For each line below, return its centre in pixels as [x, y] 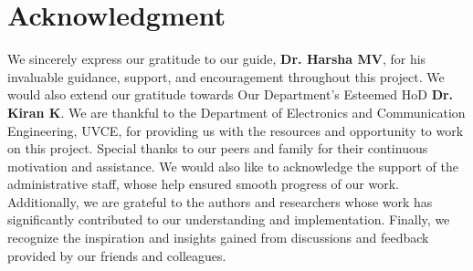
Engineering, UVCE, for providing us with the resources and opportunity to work [236, 130]
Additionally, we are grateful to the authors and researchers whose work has [220, 201]
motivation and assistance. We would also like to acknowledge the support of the [233, 166]
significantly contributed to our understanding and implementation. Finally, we [229, 219]
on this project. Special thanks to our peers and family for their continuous [218, 148]
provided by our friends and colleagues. [117, 255]
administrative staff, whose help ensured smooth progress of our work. [203, 184]
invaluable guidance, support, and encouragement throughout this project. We [226, 76]
